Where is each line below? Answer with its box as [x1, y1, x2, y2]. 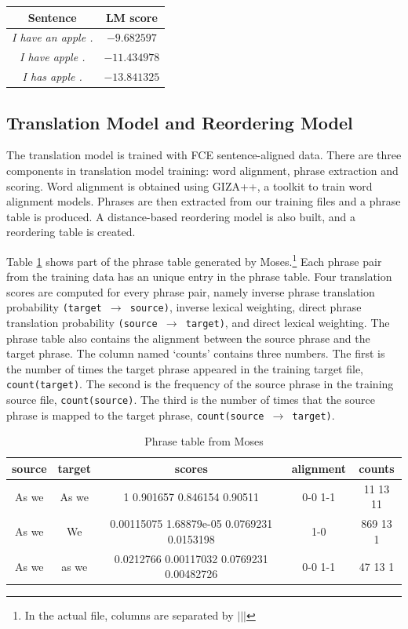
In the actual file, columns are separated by [24, 607, 234, 624]
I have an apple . [12, 29, 93, 45]
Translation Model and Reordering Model [6, 110, 353, 134]
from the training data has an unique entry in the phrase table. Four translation [6, 268, 392, 285]
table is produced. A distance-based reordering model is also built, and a [6, 208, 356, 224]
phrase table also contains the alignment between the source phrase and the [6, 329, 370, 346]
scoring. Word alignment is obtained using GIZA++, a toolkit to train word [6, 177, 373, 194]
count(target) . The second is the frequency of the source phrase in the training [6, 376, 394, 392]
